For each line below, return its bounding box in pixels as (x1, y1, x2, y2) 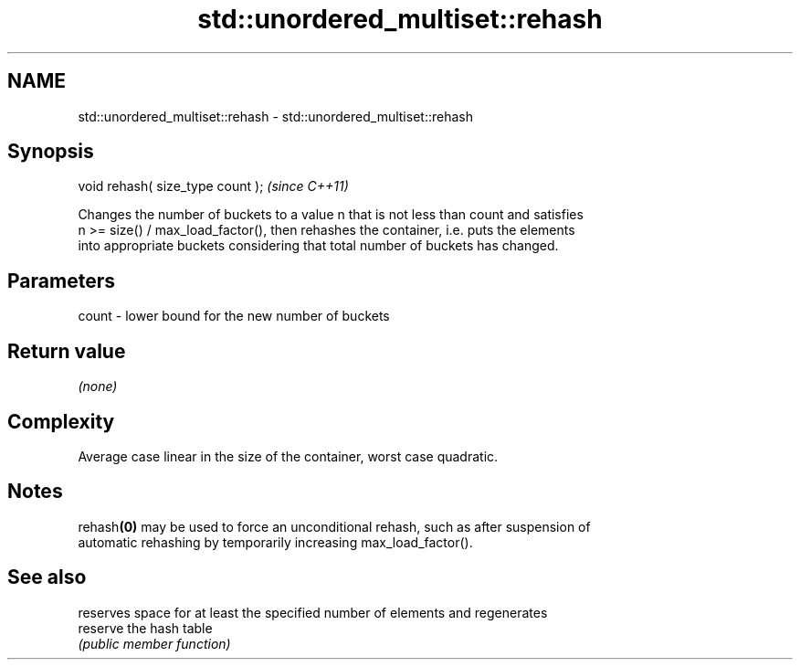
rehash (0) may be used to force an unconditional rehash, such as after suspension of (78, 518, 591, 535)
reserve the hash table (78, 619, 213, 636)
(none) (78, 378, 118, 395)
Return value (7, 339, 126, 363)
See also (7, 566, 87, 589)
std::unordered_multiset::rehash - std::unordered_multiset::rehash (78, 108, 473, 124)
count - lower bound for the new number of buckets (78, 308, 390, 324)
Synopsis (7, 140, 94, 164)
